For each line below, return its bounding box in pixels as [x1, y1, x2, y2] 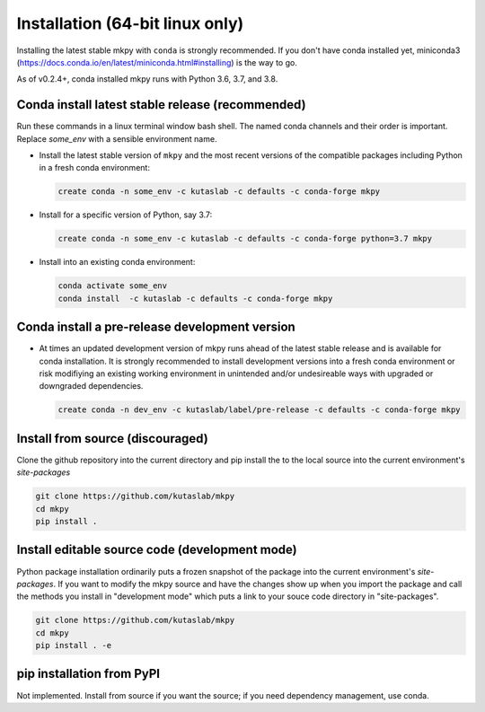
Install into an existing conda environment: [39, 257, 196, 268]
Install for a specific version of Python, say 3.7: [39, 209, 213, 220]
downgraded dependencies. [39, 381, 144, 391]
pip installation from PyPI [16, 666, 161, 681]
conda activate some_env [57, 281, 168, 291]
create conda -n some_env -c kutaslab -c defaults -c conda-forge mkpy [57, 187, 381, 197]
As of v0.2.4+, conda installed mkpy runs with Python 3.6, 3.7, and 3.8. [16, 74, 278, 84]
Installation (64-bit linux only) [16, 13, 244, 33]
